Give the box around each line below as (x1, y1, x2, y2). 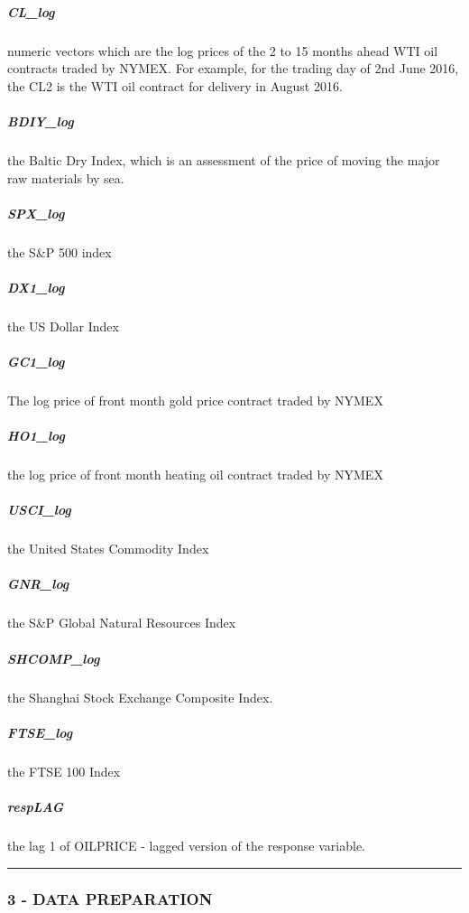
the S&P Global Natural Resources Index (7, 613, 236, 632)
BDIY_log (7, 111, 74, 130)
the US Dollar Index (7, 316, 119, 335)
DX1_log (7, 277, 65, 296)
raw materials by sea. (7, 168, 124, 187)
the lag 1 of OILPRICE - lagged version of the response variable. (7, 835, 365, 854)
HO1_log (7, 426, 65, 445)
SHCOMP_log (7, 648, 100, 667)
